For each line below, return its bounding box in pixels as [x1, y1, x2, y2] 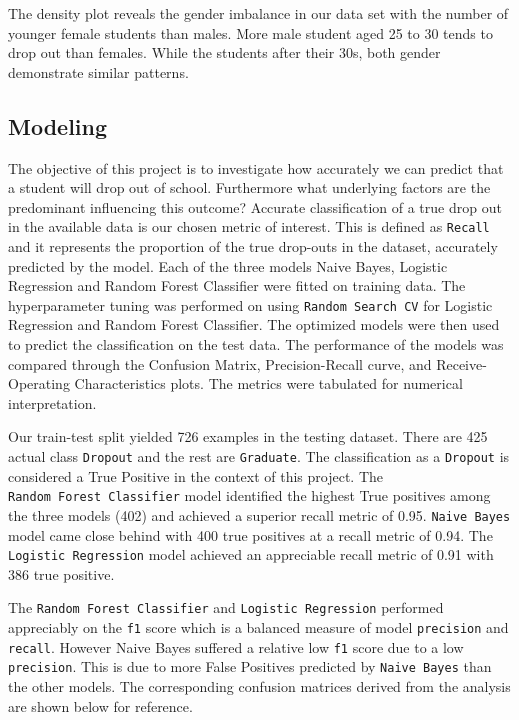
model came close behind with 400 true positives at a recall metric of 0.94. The [8, 524, 493, 545]
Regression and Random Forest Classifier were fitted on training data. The [8, 275, 466, 296]
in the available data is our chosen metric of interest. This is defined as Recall [8, 216, 490, 237]
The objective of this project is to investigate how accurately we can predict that [8, 157, 504, 178]
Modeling [8, 110, 108, 141]
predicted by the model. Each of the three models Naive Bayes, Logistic [8, 255, 448, 276]
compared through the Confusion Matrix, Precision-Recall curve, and [8, 353, 432, 374]
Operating [8, 373, 70, 394]
